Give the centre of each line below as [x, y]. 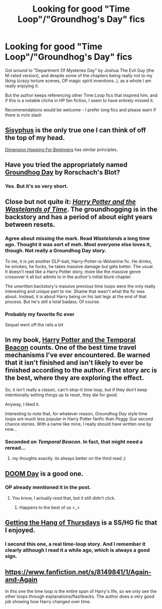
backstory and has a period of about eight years [79, 217]
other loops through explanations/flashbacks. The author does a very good [80, 596]
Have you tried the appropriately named [66, 165]
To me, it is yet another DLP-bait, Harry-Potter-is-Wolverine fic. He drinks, [79, 261]
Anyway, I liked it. [22, 404]
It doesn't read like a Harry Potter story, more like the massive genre [73, 271]
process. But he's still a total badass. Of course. [53, 302]
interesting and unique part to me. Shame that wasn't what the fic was [75, 291]
